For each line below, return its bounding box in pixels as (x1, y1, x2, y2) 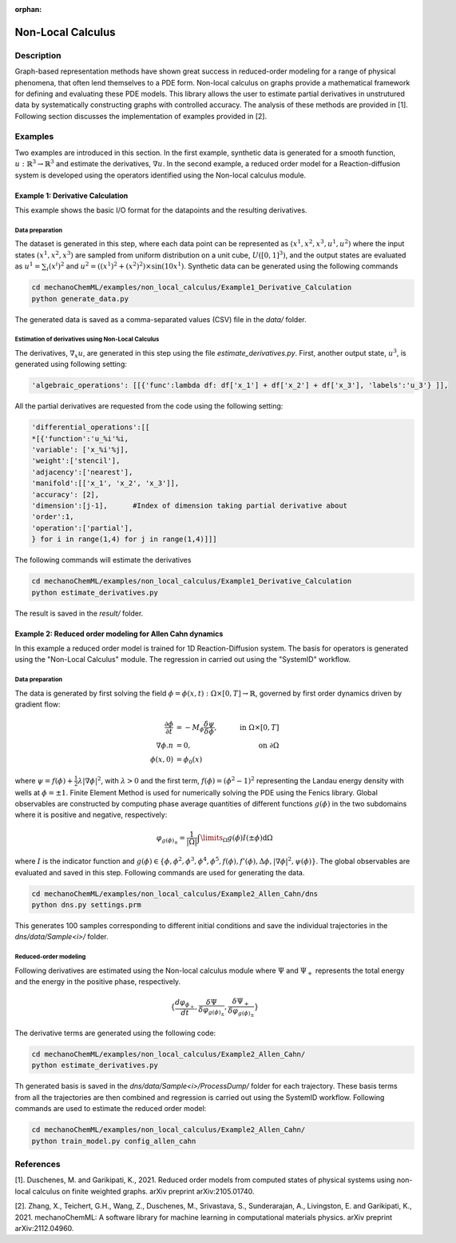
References (14, 1158, 61, 1169)
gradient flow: (14, 699, 61, 709)
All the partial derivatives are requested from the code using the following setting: (14, 401, 284, 411)
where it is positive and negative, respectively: (14, 810, 168, 819)
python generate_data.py (31, 294, 129, 303)
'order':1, (31, 512, 74, 521)
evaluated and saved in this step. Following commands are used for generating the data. (14, 867, 305, 877)
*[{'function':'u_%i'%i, (31, 434, 129, 443)
